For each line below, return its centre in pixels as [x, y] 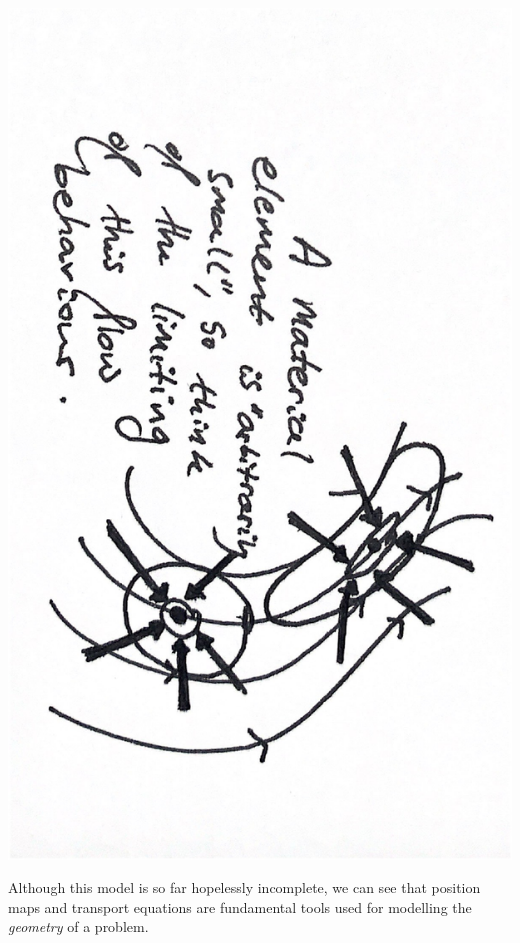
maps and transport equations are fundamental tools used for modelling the [240, 906]
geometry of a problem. [78, 926]
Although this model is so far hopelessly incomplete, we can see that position [244, 887]
